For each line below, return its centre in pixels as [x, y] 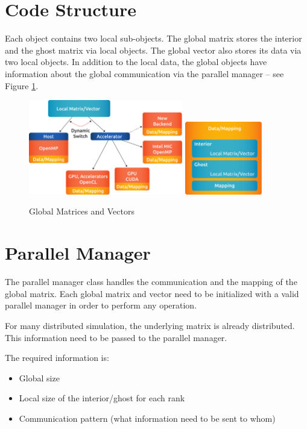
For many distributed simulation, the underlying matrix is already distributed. [150, 325]
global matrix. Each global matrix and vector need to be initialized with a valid [152, 293]
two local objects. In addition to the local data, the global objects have [136, 62]
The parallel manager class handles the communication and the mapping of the [151, 282]
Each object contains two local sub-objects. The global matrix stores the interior [153, 38]
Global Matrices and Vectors [82, 211]
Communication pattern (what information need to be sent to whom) [147, 418]
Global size [39, 377]
